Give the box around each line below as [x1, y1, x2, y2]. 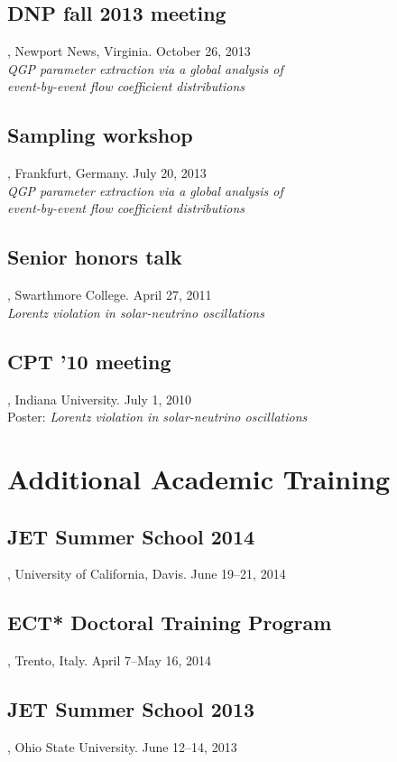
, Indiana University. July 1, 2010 [7, 389, 192, 408]
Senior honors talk [7, 243, 182, 271]
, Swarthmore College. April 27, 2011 [7, 285, 212, 304]
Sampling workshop [7, 121, 193, 149]
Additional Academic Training [7, 460, 391, 497]
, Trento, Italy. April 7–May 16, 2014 [7, 651, 212, 670]
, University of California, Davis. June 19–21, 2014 [7, 564, 286, 583]
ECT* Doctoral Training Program [7, 609, 332, 637]
